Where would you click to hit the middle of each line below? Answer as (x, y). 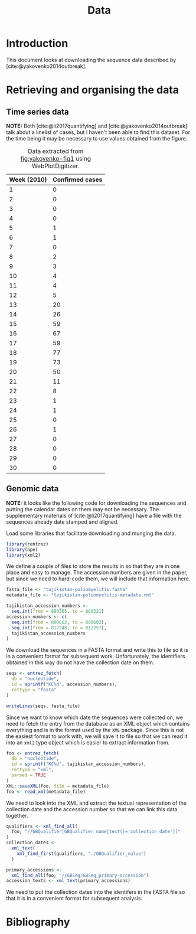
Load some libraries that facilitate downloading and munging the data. (91, 533)
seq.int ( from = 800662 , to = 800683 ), (59, 622)
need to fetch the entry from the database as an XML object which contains (98, 723)
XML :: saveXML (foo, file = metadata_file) (58, 786)
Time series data (37, 112)
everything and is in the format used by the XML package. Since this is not (95, 730)
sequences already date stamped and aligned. (63, 522)
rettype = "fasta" (34, 690)
